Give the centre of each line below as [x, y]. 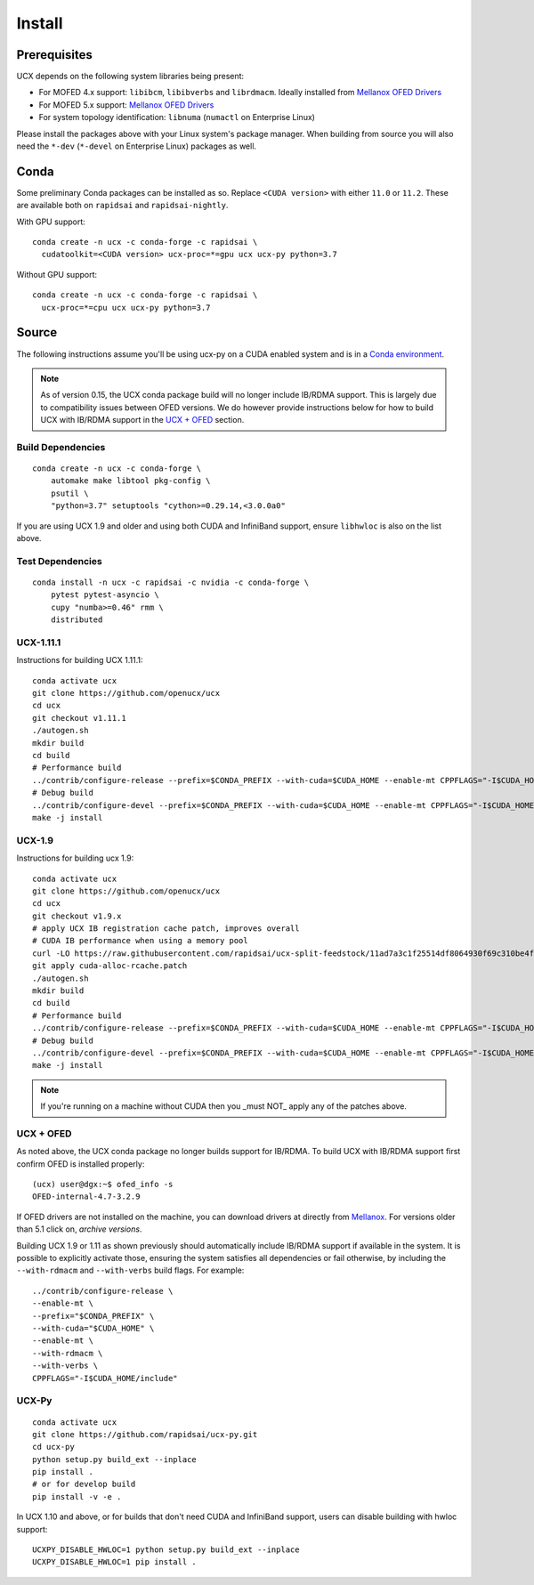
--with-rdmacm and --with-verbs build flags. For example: [130, 1270]
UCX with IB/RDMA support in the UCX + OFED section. [142, 420]
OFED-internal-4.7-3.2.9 [86, 1197]
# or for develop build [84, 1484]
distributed [77, 620]
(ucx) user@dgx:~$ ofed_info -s [103, 1185]
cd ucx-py [53, 1447]
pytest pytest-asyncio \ [105, 595]
